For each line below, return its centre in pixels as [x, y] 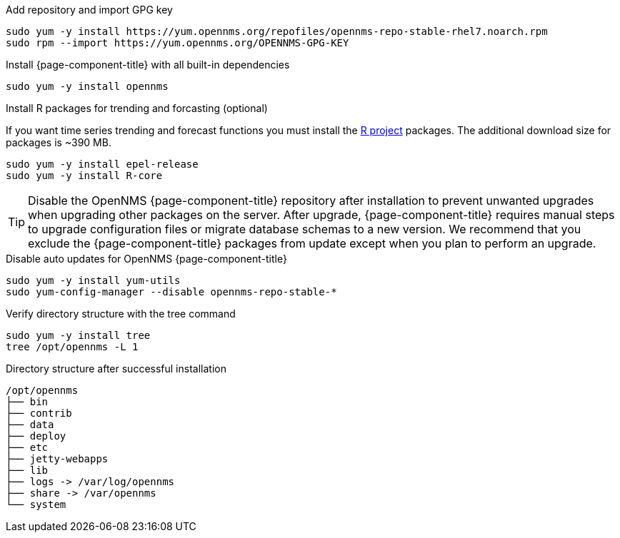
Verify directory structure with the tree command [121, 314]
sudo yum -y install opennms [87, 86]
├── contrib [39, 413]
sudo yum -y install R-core [84, 176]
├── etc [27, 447]
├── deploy [36, 436]
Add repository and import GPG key [89, 10]
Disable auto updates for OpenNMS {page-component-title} [146, 259]
